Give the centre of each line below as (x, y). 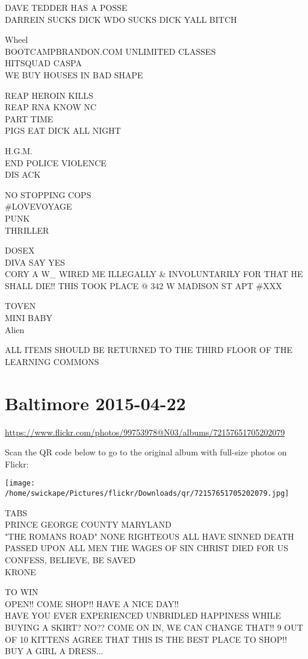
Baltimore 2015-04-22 (95, 403)
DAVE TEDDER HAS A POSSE (66, 7)
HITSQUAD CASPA (43, 63)
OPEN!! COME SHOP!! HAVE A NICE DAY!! (92, 603)
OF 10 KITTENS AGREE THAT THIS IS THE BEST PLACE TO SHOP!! (146, 639)
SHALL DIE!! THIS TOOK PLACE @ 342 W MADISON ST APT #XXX (143, 285)
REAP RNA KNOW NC (51, 107)
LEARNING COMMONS (52, 361)
